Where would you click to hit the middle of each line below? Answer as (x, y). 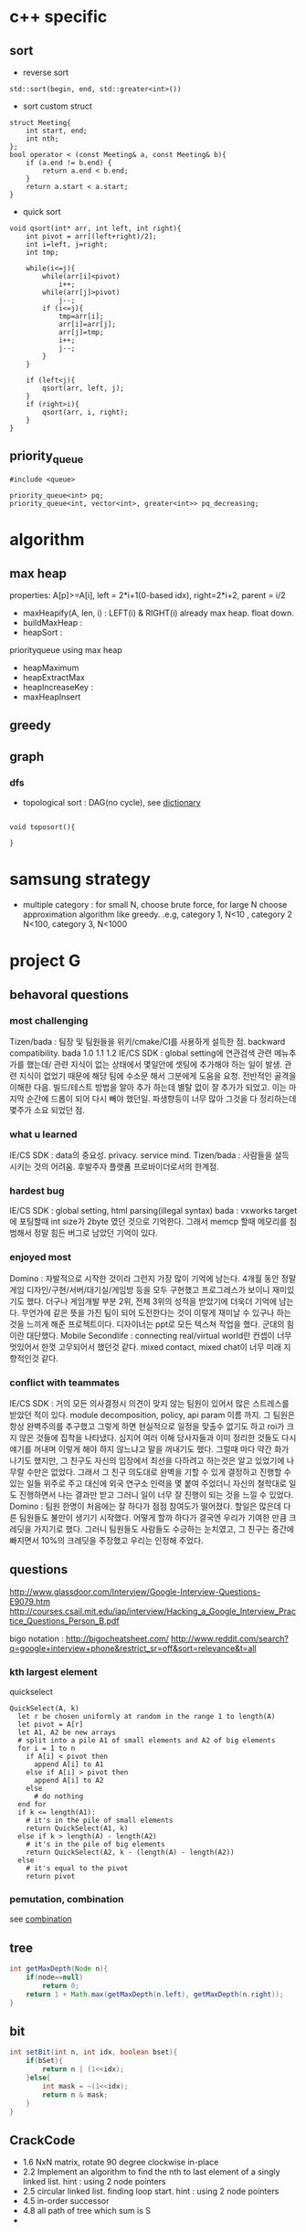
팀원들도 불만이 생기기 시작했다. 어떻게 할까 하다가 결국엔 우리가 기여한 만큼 (153, 1518)
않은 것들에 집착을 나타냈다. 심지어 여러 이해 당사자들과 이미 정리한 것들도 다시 (158, 1438)
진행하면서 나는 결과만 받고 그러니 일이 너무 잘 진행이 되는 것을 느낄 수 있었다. (156, 1495)
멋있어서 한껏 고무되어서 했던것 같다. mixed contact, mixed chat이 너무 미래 (145, 1347)
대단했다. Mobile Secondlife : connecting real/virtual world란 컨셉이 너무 (159, 1335)
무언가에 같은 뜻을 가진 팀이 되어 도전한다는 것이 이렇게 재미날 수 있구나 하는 (157, 1312)
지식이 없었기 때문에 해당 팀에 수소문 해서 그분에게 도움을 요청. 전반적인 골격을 (158, 1076)
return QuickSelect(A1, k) (77, 1828)
